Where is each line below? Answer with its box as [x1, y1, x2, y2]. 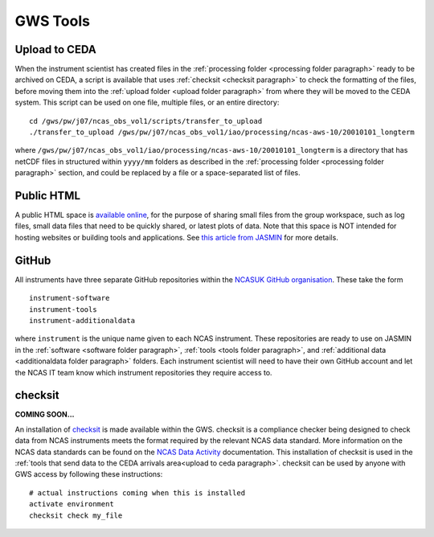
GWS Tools [14, 12, 90, 30]
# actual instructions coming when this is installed [29, 488, 245, 498]
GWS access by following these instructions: [14, 469, 163, 479]
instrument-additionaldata [29, 316, 136, 325]
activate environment [29, 499, 114, 509]
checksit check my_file [29, 510, 123, 520]
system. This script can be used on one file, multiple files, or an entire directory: [14, 97, 280, 108]
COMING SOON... [14, 410, 76, 420]
